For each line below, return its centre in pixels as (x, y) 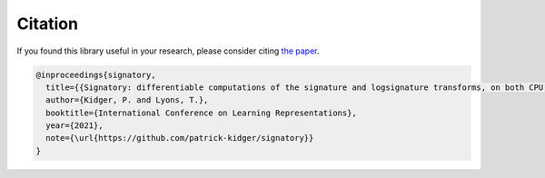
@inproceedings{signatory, (96, 74)
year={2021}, (74, 126)
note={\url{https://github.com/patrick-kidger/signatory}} (180, 138)
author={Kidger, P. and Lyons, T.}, (127, 100)
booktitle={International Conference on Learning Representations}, (202, 113)
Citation (48, 24)
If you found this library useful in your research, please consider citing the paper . (168, 51)
